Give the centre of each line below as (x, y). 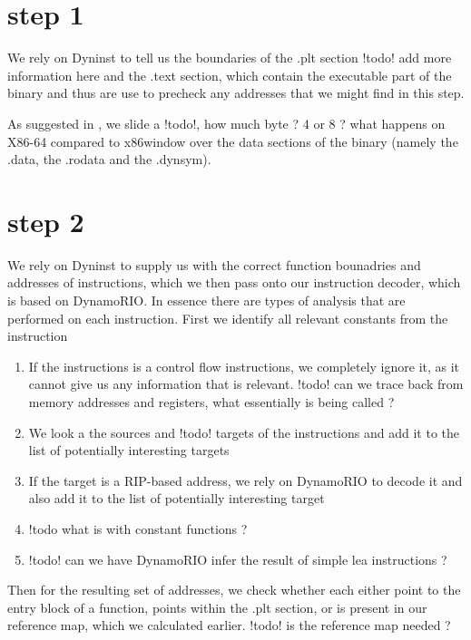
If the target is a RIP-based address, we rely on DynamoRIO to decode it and (245, 480)
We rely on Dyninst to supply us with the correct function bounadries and (214, 264)
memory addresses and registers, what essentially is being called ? (211, 401)
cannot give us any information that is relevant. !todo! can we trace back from (246, 384)
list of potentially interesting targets (129, 450)
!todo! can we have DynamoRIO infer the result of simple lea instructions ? (238, 559)
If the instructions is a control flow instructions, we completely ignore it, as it (244, 366)
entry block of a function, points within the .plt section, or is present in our (217, 607)
